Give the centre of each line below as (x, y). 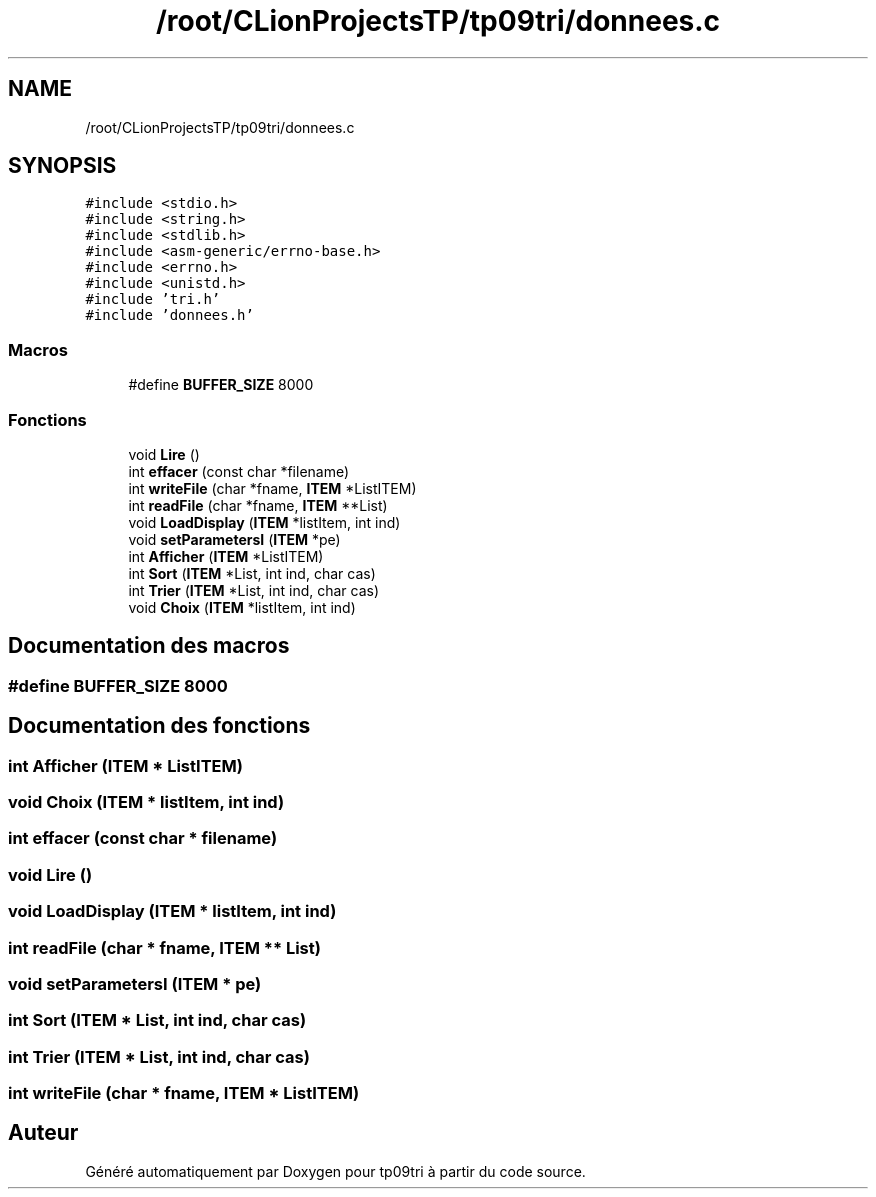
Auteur (43, 1133)
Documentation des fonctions (159, 726)
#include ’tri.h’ (153, 299)
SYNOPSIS (62, 166)
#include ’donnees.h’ (169, 315)
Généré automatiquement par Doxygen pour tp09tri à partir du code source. (335, 1171)
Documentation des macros (149, 646)
